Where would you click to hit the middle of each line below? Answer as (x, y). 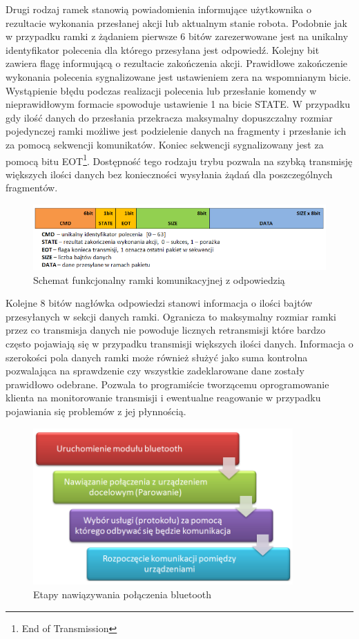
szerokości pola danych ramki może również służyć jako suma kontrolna (157, 357)
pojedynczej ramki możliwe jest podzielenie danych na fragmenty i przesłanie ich (176, 131)
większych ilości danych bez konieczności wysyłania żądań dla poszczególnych (169, 174)
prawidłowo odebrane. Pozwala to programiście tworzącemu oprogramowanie (167, 384)
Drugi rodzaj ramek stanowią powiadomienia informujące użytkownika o (159, 9)
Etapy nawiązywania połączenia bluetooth (123, 594)
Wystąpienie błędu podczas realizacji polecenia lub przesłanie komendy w (161, 90)
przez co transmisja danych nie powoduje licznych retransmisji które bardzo (166, 330)
